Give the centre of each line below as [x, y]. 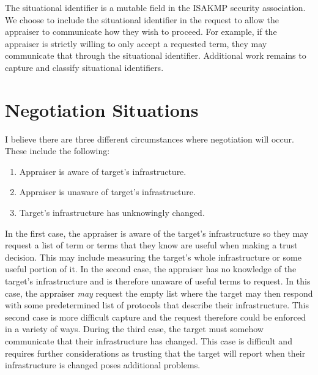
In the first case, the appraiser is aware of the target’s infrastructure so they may [157, 233]
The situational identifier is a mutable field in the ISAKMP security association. [155, 7]
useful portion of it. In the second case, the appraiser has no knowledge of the [151, 269]
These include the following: [57, 151]
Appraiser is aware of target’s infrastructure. [103, 171]
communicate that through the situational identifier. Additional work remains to [156, 55]
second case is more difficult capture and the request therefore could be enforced [156, 317]
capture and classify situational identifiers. [84, 67]
